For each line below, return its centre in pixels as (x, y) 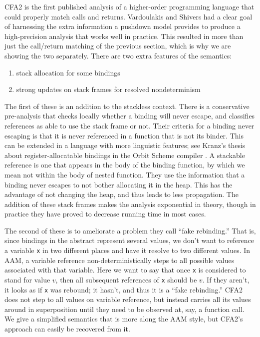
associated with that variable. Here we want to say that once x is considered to (125, 270)
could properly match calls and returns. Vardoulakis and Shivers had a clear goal (129, 16)
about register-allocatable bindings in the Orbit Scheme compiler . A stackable (125, 155)
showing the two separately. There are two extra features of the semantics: (118, 55)
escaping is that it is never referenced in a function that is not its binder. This (124, 135)
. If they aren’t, (226, 279)
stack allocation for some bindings (68, 72)
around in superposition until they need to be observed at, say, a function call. (125, 309)
